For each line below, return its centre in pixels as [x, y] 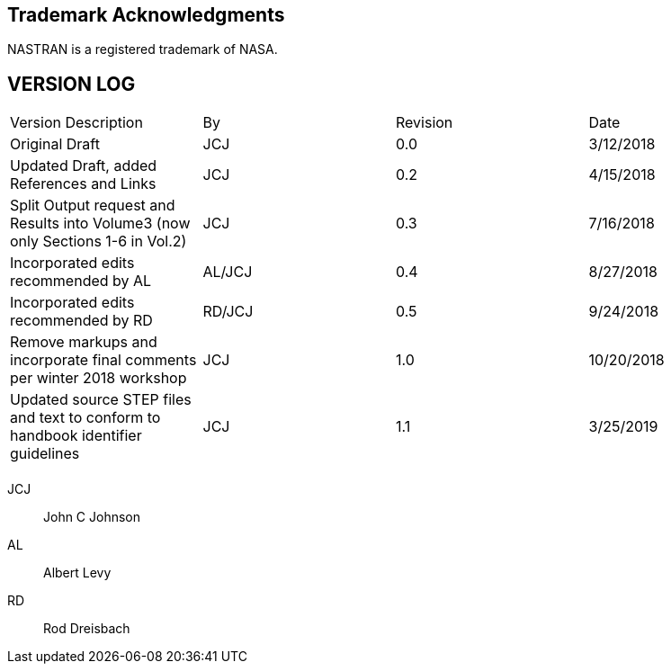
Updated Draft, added [84, 166]
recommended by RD [81, 321]
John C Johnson [92, 517]
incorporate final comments [103, 360]
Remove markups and [84, 342]
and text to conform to [85, 418]
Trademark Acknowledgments [146, 15]
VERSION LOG [72, 84]
